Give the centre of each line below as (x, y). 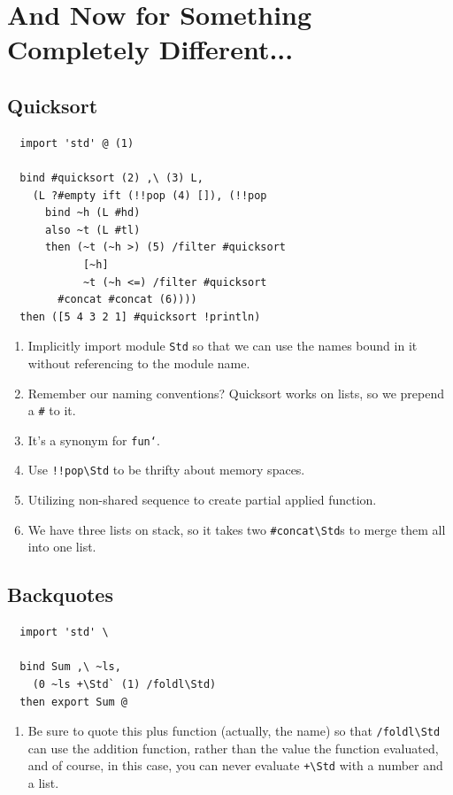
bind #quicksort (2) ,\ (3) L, (111, 178)
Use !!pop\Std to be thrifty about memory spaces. (166, 470)
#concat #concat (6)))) (127, 300)
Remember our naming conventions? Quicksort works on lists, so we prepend (236, 393)
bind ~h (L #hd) (92, 213)
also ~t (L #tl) (92, 230)
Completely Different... (150, 49)
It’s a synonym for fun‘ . (94, 440)
